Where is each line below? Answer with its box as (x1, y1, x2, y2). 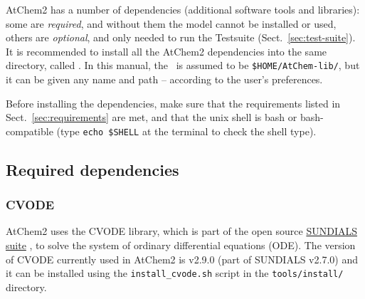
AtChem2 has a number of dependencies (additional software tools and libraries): (6, 2, 360, 16)
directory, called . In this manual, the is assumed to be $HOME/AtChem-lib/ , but (6, 58, 360, 73)
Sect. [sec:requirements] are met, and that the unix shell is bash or (6, 110, 297, 125)
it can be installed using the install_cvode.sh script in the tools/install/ (6, 266, 344, 280)
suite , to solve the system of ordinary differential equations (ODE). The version (6, 238, 356, 253)
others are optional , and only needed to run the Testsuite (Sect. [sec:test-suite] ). (6, 30, 356, 45)
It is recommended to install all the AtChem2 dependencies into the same (6, 43, 327, 58)
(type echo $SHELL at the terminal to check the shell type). (56, 123, 317, 138)
